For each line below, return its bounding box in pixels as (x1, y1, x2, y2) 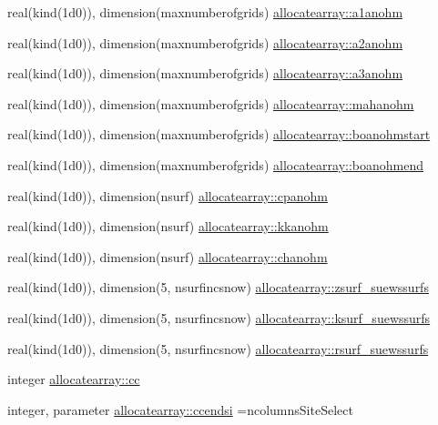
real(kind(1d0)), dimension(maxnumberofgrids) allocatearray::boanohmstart (7, 125, 431, 144)
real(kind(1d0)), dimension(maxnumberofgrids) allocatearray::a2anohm (7, 33, 403, 52)
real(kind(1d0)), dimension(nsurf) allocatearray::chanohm (7, 247, 328, 266)
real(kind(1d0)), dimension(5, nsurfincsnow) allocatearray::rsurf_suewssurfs (7, 339, 429, 358)
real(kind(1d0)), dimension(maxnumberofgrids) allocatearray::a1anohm (7, 3, 403, 21)
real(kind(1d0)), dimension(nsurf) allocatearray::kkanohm (7, 217, 329, 236)
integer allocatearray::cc (7, 369, 140, 389)
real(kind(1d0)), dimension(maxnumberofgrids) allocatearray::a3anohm (7, 64, 403, 83)
